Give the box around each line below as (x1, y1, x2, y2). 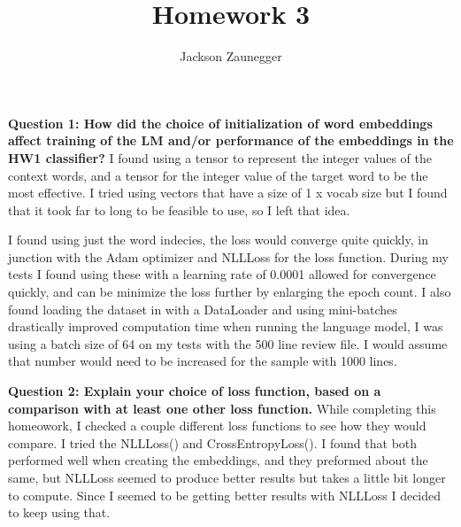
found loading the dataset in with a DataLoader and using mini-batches (8, 299, 397, 318)
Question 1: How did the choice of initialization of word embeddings (8, 113, 433, 132)
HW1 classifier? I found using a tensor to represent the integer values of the (8, 148, 432, 167)
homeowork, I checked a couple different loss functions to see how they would (8, 416, 426, 435)
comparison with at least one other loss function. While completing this (8, 399, 436, 417)
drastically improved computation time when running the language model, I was (8, 317, 443, 336)
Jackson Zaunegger (180, 47, 282, 66)
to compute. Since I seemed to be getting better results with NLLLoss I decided (8, 485, 442, 504)
